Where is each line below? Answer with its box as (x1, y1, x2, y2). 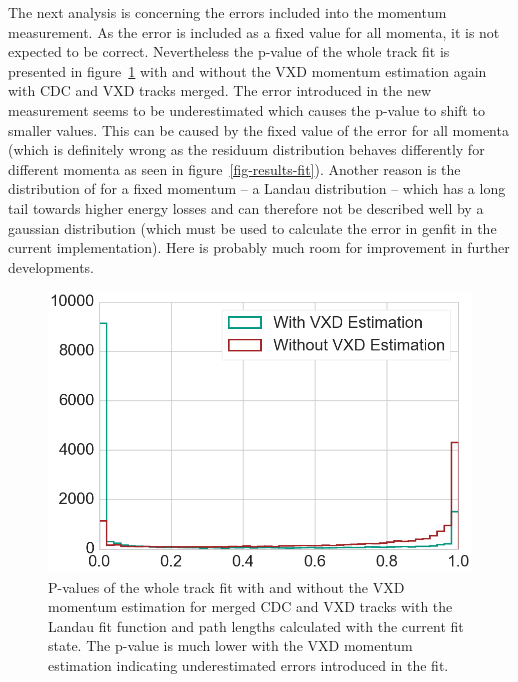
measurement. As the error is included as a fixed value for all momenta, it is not (8, 21, 500, 42)
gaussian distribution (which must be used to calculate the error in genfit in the (8, 217, 497, 238)
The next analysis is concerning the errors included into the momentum (8, 2, 447, 22)
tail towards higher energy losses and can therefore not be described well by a (8, 197, 484, 218)
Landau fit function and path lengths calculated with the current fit (48, 615, 464, 636)
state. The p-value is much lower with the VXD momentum (48, 635, 413, 656)
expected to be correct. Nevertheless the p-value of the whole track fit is (8, 41, 450, 62)
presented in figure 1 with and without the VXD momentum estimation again (8, 60, 487, 81)
